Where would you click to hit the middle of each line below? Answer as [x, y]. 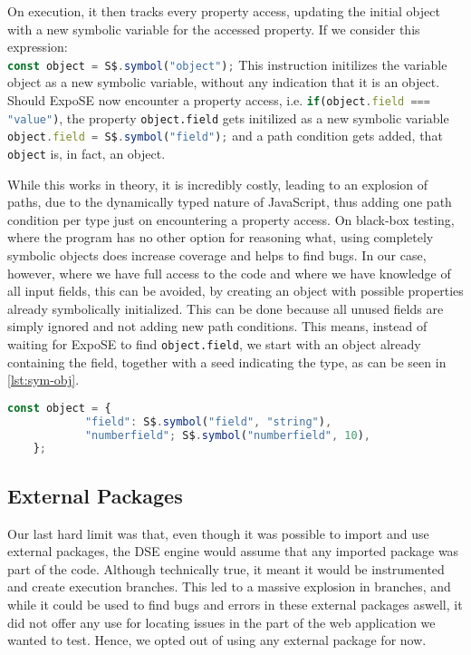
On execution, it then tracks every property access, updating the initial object [224, 11]
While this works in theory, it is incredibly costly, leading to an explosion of [218, 184]
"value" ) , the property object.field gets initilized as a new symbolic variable [228, 117]
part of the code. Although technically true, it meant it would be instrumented [226, 568]
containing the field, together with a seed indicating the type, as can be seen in [227, 362]
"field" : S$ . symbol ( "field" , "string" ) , [208, 421]
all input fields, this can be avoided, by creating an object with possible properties [235, 291]
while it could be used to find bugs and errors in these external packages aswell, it [235, 604]
